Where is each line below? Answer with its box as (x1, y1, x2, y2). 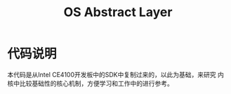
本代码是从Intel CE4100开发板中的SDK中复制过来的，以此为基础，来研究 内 (7, 70, 225, 79)
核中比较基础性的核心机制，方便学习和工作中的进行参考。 (7, 79, 173, 88)
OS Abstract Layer (63, 4, 173, 20)
